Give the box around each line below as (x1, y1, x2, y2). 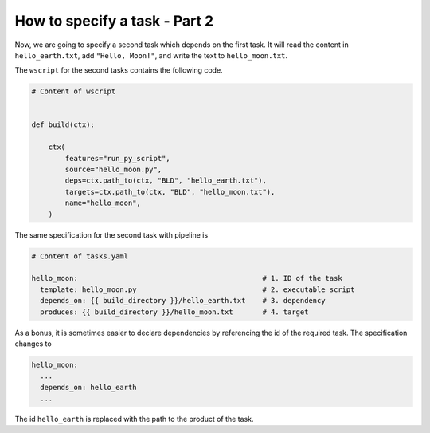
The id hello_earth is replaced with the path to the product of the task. (14, 415, 254, 424)
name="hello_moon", (64, 199, 141, 207)
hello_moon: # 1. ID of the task (31, 274, 342, 283)
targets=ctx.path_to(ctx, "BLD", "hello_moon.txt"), (64, 187, 276, 196)
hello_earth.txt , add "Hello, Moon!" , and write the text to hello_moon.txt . (14, 50, 288, 60)
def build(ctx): (31, 120, 96, 129)
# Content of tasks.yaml (31, 251, 129, 261)
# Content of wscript (31, 87, 116, 96)
